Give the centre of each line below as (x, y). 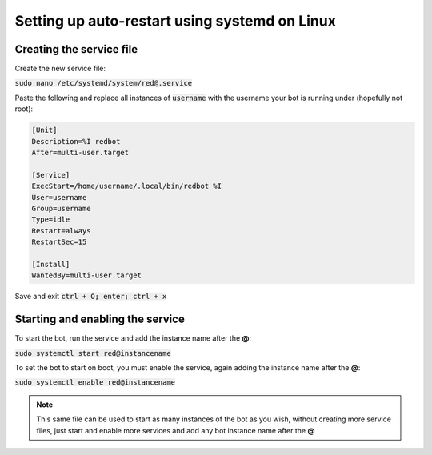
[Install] (51, 264)
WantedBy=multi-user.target (86, 275)
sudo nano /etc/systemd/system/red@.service (104, 83)
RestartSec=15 (59, 242)
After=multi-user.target (80, 152)
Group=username (61, 208)
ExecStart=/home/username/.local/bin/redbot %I (126, 186)
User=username (59, 197)
